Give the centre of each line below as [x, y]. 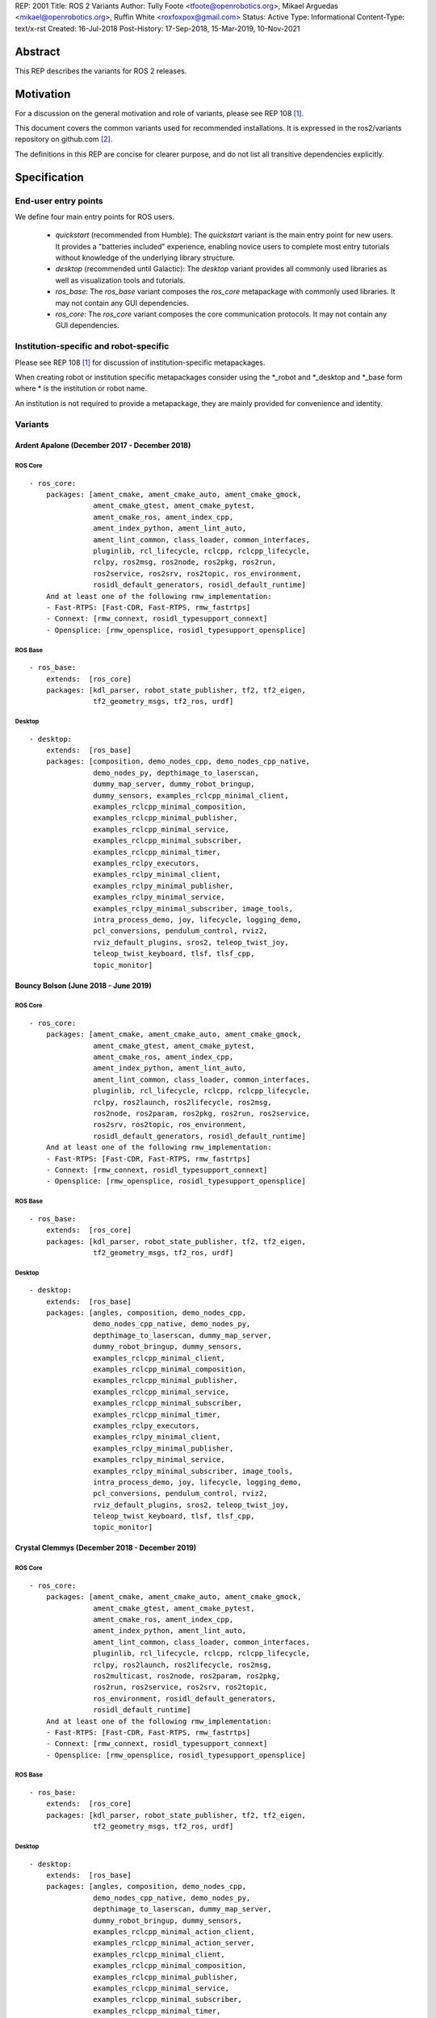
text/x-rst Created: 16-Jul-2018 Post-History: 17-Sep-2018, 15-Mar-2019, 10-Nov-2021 [157, 28]
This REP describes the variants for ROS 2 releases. [101, 71]
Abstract [38, 51]
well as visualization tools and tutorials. [120, 280]
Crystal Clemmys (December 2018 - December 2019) [106, 1548]
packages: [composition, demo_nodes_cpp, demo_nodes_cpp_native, [178, 762]
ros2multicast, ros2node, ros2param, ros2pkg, [187, 1676]
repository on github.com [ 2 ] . [64, 139]
